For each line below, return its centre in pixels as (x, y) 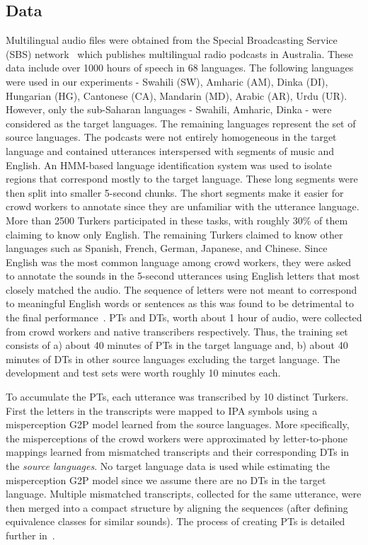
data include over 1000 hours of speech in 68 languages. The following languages (180, 68)
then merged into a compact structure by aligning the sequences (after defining (177, 507)
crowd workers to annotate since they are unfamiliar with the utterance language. (183, 206)
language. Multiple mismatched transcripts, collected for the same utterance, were (184, 494)
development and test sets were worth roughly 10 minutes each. (143, 373)
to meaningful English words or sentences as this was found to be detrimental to (180, 303)
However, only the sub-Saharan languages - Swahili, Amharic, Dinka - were (169, 109)
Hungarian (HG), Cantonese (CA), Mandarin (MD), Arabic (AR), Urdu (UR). (177, 95)
